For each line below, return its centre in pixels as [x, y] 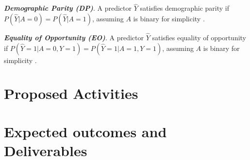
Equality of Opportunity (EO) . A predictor [74, 38]
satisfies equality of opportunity [199, 38]
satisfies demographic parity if [184, 8]
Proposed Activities [71, 93]
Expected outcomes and [85, 131]
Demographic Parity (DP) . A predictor [68, 8]
